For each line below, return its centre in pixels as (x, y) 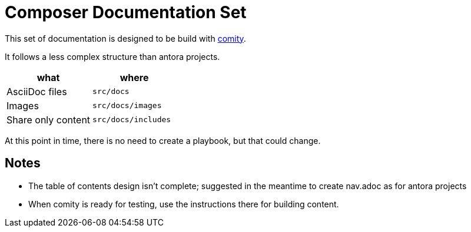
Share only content (49, 120)
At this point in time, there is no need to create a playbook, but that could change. (163, 140)
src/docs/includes (132, 120)
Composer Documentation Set (126, 12)
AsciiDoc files (37, 91)
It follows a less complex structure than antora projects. (112, 56)
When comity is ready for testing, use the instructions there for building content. (184, 204)
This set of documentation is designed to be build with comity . (125, 38)
